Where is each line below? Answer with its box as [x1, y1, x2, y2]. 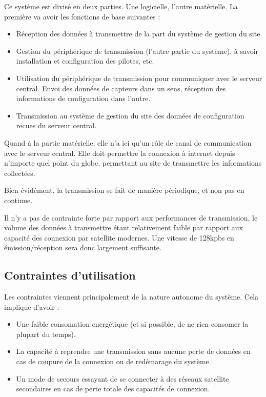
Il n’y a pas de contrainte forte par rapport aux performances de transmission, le [4, 212, 258, 223]
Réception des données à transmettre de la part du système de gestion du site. [16, 28, 262, 39]
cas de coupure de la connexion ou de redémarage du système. [16, 356, 211, 367]
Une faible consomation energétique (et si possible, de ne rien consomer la [16, 319, 249, 329]
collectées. [4, 167, 35, 178]
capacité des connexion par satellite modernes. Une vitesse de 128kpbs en [4, 232, 234, 243]
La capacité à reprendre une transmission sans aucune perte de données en [16, 346, 251, 356]
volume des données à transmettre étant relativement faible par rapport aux [4, 222, 243, 233]
